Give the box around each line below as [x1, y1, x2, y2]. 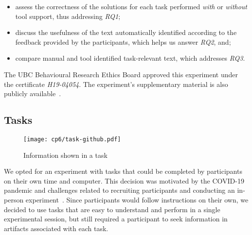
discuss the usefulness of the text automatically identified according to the [15, 27, 237, 37]
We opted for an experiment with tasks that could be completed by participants [4, 166, 242, 176]
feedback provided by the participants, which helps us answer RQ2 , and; [15, 36, 231, 47]
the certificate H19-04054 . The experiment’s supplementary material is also [4, 79, 228, 89]
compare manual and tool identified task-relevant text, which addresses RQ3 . [15, 53, 245, 63]
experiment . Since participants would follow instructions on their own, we [25, 194, 249, 204]
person [4, 194, 24, 204]
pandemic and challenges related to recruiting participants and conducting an [4, 185, 235, 195]
